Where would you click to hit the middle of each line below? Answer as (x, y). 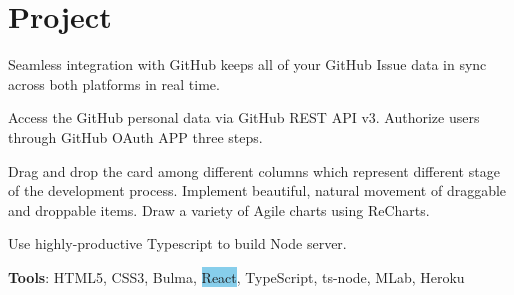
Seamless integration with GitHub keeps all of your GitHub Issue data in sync (247, 64)
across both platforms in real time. (114, 83)
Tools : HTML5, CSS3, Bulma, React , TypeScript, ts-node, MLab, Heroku (236, 276)
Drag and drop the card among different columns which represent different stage (254, 170)
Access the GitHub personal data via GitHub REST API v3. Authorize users (244, 117)
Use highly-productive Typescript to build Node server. (177, 243)
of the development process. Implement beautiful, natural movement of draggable (257, 190)
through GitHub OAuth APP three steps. (135, 136)
